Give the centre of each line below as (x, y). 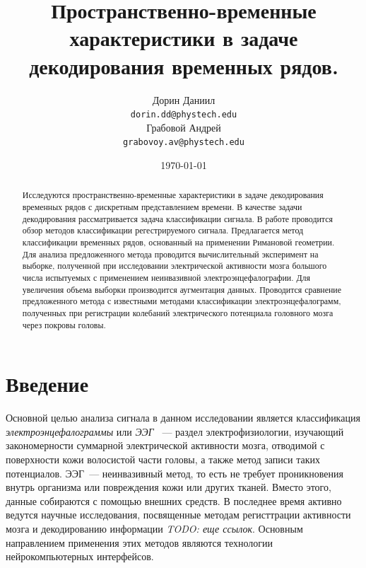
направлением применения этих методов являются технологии (140, 542)
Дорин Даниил (184, 99)
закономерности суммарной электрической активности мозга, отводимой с (165, 445)
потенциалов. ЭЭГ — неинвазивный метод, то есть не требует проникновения (175, 473)
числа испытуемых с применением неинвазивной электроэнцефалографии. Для (166, 277)
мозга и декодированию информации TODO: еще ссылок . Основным (154, 528)
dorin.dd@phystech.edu (184, 115)
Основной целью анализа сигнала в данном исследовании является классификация (183, 418)
